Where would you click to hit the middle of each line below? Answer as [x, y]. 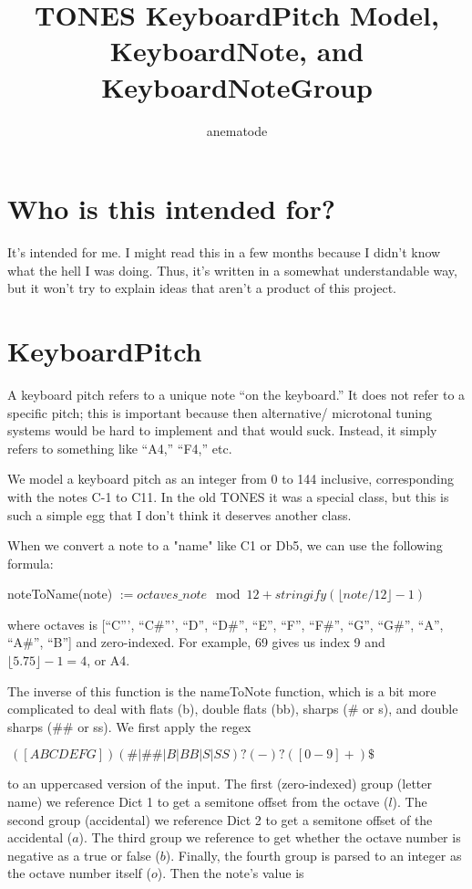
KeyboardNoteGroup [237, 86]
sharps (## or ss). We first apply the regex [129, 726]
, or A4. [108, 660]
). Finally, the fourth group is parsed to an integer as [313, 855]
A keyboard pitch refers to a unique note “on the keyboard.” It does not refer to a [236, 394]
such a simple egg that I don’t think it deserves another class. [180, 514]
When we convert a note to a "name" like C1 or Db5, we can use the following [225, 545]
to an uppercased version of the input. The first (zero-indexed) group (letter [220, 784]
